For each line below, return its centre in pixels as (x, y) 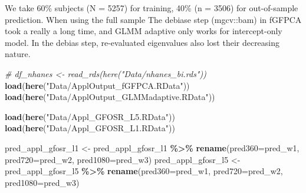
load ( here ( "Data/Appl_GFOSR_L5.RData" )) (90, 116)
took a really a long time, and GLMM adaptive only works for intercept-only (144, 31)
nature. (18, 54)
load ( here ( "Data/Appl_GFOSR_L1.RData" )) (90, 128)
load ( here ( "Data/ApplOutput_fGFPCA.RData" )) (97, 85)
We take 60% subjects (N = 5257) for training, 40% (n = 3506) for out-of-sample (152, 8)
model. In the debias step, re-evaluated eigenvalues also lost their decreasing (142, 42)
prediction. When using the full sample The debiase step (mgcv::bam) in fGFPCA (153, 19)
